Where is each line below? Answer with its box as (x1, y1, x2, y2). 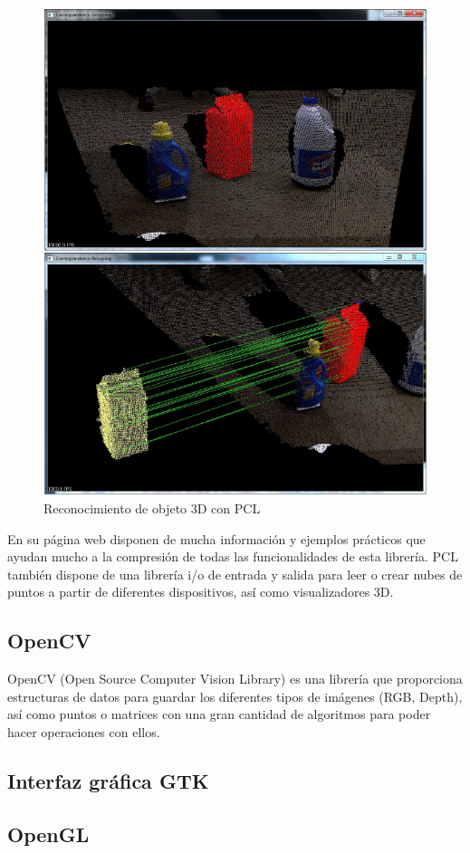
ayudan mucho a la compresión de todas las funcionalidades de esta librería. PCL (7, 547, 458, 566)
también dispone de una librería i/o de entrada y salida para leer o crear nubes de (7, 564, 463, 583)
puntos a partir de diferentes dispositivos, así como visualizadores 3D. (7, 582, 394, 601)
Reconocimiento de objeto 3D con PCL (43, 498, 261, 517)
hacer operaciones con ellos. (7, 722, 160, 741)
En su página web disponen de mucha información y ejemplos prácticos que (7, 529, 426, 548)
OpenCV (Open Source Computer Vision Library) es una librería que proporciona (7, 669, 463, 688)
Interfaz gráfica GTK (7, 766, 209, 794)
